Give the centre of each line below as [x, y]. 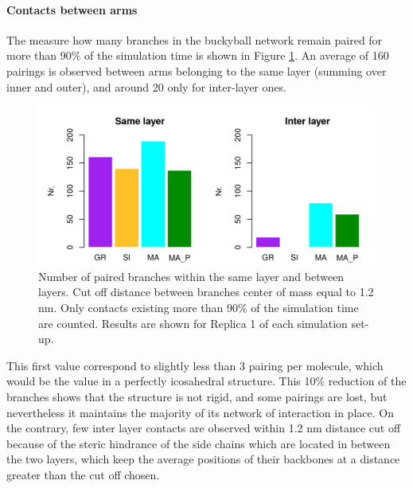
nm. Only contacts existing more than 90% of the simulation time [199, 307]
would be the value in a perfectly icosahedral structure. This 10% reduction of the [206, 381]
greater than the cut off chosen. [83, 474]
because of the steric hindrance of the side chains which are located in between [199, 443]
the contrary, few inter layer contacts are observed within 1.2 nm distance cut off [204, 428]
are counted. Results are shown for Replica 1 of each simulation [193, 323]
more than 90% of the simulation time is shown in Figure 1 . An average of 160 [198, 55]
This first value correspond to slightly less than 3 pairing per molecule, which [195, 365]
